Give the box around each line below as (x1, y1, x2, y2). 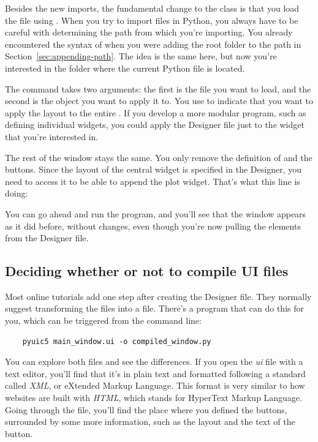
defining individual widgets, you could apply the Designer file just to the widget (5, 118, 305, 131)
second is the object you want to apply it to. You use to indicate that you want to (5, 94, 314, 107)
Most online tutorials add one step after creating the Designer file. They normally (5, 290, 312, 302)
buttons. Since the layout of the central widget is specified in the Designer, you (5, 163, 301, 176)
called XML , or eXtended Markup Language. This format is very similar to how (5, 379, 305, 392)
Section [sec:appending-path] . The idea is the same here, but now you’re (5, 50, 277, 62)
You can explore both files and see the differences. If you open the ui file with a (5, 355, 303, 368)
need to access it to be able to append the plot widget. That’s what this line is (5, 174, 300, 187)
